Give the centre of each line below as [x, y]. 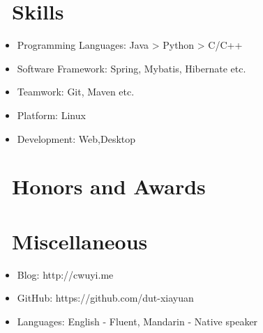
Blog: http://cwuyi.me [65, 274]
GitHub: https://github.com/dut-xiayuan [105, 298]
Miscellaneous [80, 241]
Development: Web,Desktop [76, 138]
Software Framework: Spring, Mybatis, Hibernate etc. [131, 68]
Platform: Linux [51, 115]
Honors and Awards [109, 186]
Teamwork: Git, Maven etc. [76, 92]
